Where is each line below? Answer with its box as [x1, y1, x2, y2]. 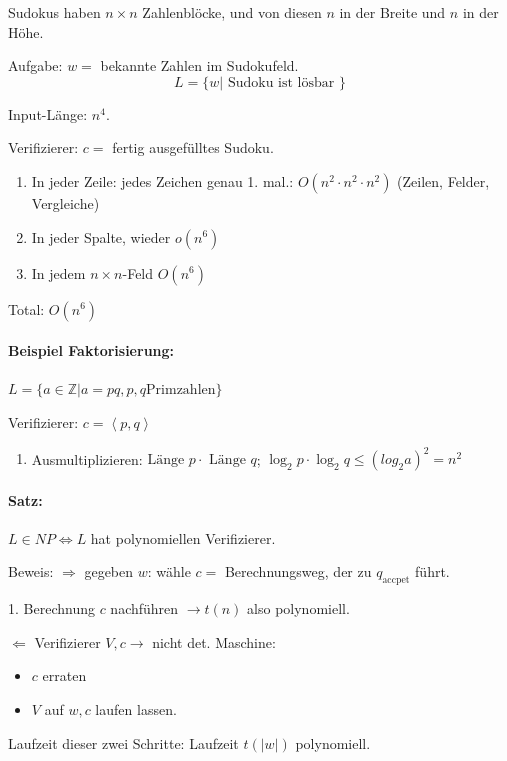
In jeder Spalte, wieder [31, 226, 171, 247]
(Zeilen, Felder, [397, 170, 490, 191]
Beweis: [8, 561, 54, 582]
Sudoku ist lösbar [227, 75, 335, 90]
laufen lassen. [95, 699, 177, 720]
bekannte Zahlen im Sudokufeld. [100, 55, 299, 76]
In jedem [31, 262, 86, 283]
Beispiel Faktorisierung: [8, 340, 175, 361]
